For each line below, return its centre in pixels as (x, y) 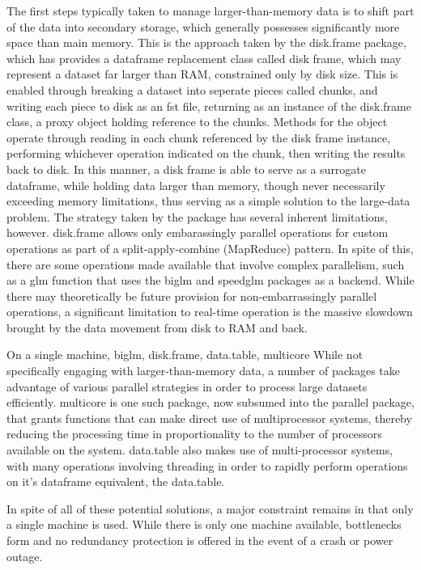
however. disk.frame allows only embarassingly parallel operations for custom (198, 232)
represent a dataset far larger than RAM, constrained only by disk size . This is (202, 74)
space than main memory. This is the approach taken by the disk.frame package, (206, 42)
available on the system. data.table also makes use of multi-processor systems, (200, 450)
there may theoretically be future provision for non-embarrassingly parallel (192, 296)
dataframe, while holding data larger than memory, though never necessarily (196, 185)
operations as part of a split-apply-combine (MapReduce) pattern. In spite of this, (210, 248)
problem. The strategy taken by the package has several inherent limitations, (198, 216)
